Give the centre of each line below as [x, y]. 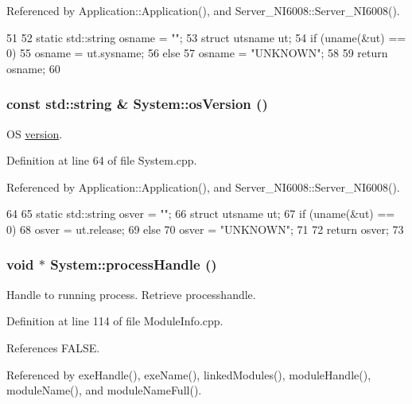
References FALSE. [53, 347]
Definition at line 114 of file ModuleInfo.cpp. [115, 321]
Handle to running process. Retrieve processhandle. [131, 294]
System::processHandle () [134, 264]
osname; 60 [33, 68]
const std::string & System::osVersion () [137, 104]
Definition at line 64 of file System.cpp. [102, 160]
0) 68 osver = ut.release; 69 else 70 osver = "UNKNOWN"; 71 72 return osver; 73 [205, 229]
